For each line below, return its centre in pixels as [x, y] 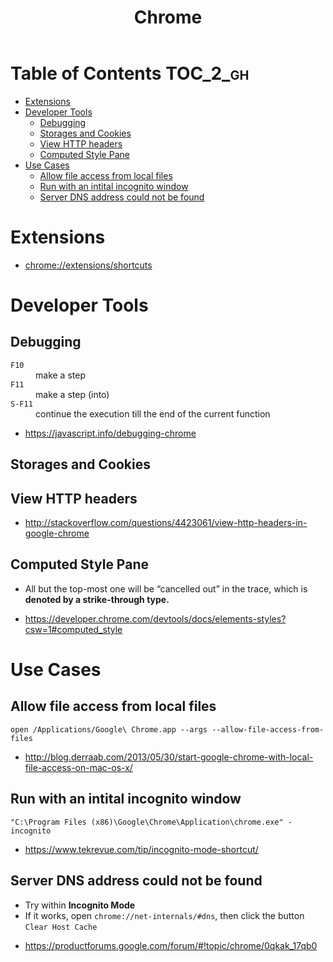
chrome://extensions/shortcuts [88, 265]
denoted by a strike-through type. [97, 599]
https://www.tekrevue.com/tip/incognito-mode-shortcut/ [141, 849]
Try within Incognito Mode [80, 905]
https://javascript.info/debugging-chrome [110, 433]
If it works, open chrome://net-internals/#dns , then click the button [164, 915]
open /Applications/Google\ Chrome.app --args [109, 729]
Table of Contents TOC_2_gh [130, 73]
